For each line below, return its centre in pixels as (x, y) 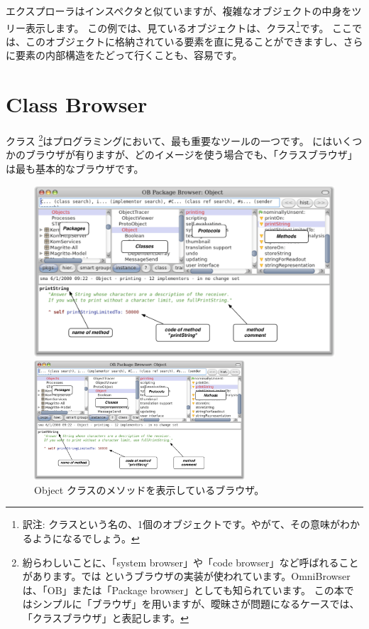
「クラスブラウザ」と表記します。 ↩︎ (105, 617)
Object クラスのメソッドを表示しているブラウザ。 (149, 489)
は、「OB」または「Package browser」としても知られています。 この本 (183, 590)
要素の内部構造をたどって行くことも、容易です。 (129, 55)
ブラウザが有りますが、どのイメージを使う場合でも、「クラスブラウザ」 (191, 155)
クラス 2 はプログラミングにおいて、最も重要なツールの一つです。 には (169, 140)
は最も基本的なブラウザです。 (75, 168)
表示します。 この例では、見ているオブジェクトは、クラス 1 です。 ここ (189, 26)
